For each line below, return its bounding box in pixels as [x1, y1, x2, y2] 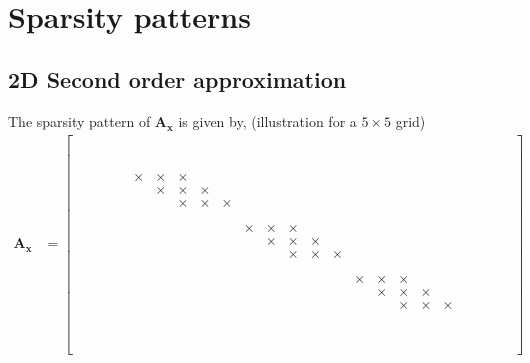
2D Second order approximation [8, 64, 347, 95]
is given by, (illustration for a [178, 111, 357, 132]
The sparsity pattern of [8, 111, 151, 132]
